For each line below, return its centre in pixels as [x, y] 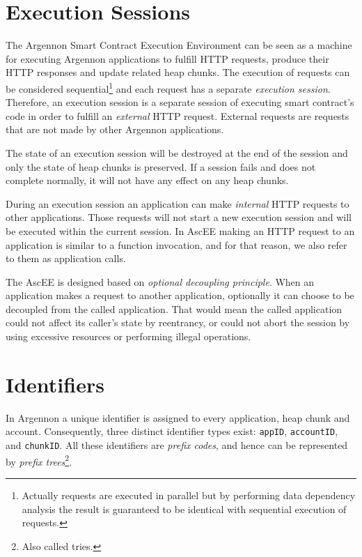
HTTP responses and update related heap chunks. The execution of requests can [178, 72]
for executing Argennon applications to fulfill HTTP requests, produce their [167, 58]
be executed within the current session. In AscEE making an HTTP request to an [180, 230]
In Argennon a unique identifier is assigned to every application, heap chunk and [178, 417]
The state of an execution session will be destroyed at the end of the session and [177, 152]
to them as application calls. [66, 258]
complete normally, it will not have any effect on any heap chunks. [147, 180]
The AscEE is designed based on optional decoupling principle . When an [160, 281]
